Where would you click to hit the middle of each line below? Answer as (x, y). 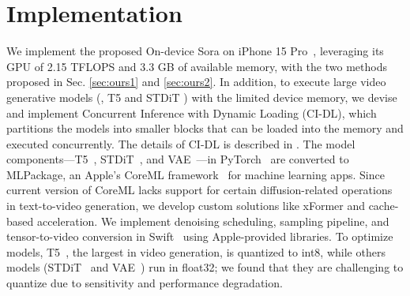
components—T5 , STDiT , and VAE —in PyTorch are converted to (178, 159)
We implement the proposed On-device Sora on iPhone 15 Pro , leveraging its (195, 51)
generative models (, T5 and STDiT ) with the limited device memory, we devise (202, 97)
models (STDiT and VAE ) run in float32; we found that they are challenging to (205, 267)
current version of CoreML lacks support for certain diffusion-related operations (199, 190)
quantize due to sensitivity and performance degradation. (145, 283)
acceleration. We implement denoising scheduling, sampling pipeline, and (213, 221)
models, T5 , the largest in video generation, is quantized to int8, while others (196, 251)
